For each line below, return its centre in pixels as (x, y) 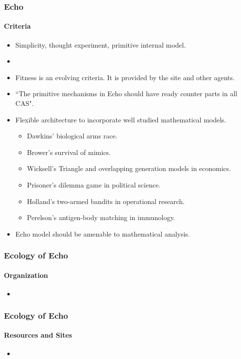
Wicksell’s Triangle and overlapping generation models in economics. (129, 168)
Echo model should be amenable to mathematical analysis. (103, 233)
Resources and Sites (38, 335)
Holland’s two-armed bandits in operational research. (106, 201)
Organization (26, 275)
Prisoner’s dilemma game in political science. (94, 184)
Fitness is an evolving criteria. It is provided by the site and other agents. (125, 77)
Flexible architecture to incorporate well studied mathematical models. (121, 119)
